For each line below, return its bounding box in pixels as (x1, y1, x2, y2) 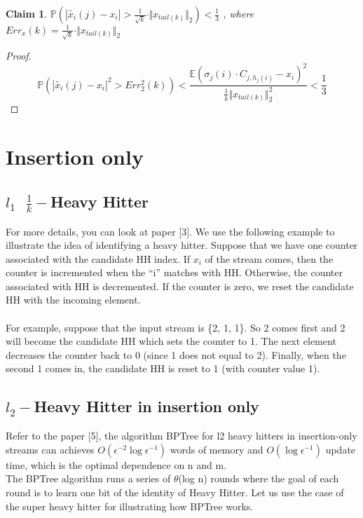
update (325, 442, 356, 456)
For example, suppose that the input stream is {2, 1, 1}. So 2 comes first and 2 (6, 320, 345, 334)
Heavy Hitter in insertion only (34, 395, 259, 417)
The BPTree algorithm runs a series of (6, 471, 171, 486)
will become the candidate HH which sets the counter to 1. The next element (6, 334, 336, 348)
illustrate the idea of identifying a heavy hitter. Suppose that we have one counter (6, 238, 358, 252)
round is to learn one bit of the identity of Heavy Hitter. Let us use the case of (6, 485, 344, 500)
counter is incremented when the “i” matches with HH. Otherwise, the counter (6, 265, 343, 280)
